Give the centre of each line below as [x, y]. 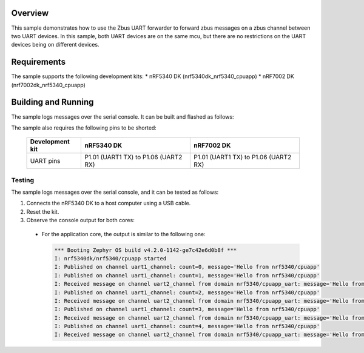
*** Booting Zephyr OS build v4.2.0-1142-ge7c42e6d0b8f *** [146, 250]
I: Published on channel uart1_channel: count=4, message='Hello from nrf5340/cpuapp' [187, 326]
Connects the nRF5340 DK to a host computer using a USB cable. [109, 203]
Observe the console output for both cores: [80, 220]
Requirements [39, 62]
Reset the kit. [43, 211]
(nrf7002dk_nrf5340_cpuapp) [49, 85]
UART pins [45, 161]
